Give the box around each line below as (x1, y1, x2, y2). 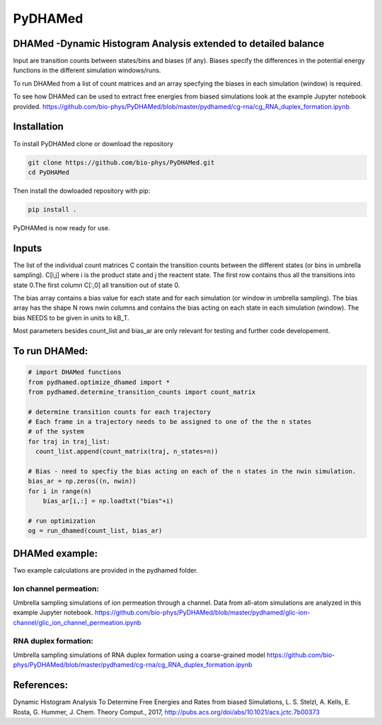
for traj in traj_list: (28, 437, 111, 446)
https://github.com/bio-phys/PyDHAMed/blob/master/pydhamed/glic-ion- (94, 608, 311, 617)
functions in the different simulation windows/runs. (13, 66, 161, 74)
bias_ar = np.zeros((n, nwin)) (28, 477, 137, 485)
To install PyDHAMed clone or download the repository (13, 139, 173, 148)
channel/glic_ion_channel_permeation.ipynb (13, 618, 141, 626)
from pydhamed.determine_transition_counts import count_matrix (28, 388, 256, 396)
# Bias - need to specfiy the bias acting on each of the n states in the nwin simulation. (28, 468, 357, 476)
